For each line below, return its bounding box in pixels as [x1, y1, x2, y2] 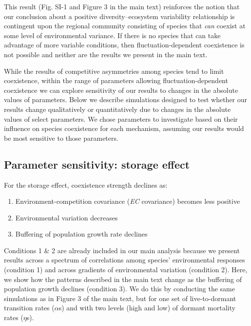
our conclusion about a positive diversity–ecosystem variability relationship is [4, 11, 235, 21]
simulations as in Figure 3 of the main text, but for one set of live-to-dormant [4, 293, 236, 303]
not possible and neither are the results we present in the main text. [4, 49, 208, 59]
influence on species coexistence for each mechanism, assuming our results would [4, 123, 244, 133]
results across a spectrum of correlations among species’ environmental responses [4, 255, 245, 265]
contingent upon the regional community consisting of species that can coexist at [4, 21, 246, 31]
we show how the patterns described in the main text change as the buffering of [4, 274, 242, 284]
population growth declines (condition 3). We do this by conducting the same [4, 283, 235, 294]
